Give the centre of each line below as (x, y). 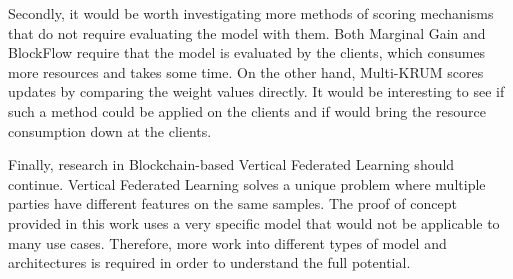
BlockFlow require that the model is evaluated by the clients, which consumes (247, 52)
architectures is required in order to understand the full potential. (209, 262)
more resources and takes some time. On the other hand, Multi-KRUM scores (246, 71)
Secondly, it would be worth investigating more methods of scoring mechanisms (251, 13)
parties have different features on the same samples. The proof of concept (232, 203)
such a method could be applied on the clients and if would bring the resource (247, 110)
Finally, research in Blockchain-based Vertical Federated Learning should (231, 164)
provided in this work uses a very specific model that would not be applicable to (254, 222)
